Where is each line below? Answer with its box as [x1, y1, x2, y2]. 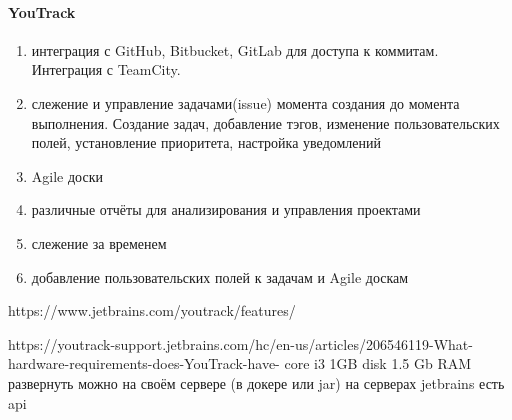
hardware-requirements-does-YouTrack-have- [8, 353, 280, 374]
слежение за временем [31, 232, 167, 253]
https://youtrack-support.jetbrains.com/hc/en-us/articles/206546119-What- [8, 333, 473, 354]
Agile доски [31, 165, 103, 186]
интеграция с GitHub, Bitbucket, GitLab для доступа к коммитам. [31, 39, 439, 60]
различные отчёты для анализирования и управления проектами [31, 199, 421, 220]
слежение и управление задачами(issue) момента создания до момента [31, 92, 460, 113]
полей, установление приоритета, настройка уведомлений [31, 132, 382, 153]
